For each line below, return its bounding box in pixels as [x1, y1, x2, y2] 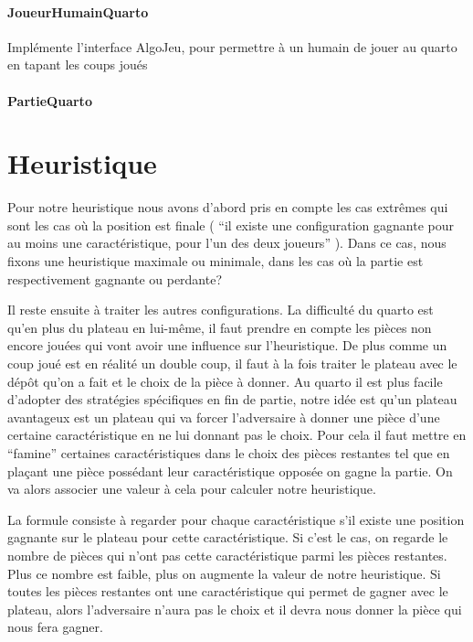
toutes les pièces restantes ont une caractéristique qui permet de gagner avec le [7, 582, 448, 601]
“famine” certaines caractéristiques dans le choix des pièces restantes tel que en [7, 444, 450, 463]
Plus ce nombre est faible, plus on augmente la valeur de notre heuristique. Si [7, 563, 441, 583]
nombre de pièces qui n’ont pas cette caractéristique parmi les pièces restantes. [7, 545, 447, 564]
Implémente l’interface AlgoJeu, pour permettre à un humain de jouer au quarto [7, 37, 457, 56]
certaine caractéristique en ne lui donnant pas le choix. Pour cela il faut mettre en [7, 425, 467, 444]
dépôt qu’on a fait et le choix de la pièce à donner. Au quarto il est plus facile [7, 371, 443, 391]
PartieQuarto [7, 91, 92, 110]
